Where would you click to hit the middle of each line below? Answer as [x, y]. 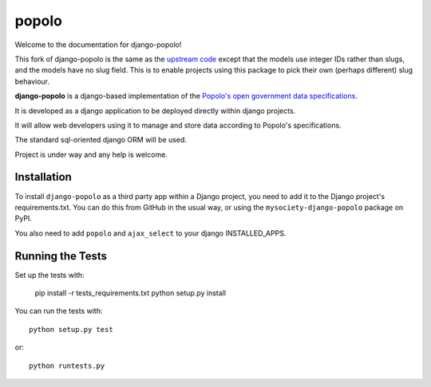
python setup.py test [71, 329]
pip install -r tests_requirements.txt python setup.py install [130, 293]
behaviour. [32, 81]
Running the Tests [61, 256]
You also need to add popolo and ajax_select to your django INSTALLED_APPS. [150, 233]
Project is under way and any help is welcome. [91, 154]
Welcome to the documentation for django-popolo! [98, 45]
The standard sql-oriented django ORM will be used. [101, 140]
